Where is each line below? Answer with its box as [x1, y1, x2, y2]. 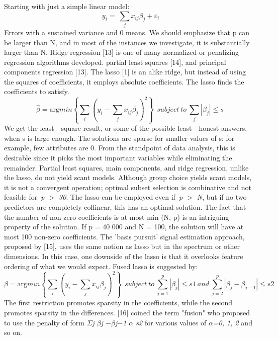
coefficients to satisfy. [4, 86, 69, 97]
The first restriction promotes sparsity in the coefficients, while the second [4, 297, 233, 308]
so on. [4, 327, 22, 337]
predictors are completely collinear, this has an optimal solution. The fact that [4, 202, 246, 212]
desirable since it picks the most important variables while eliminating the [4, 152, 232, 163]
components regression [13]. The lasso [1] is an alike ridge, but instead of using [4, 66, 246, 77]
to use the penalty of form [4, 317, 84, 327]
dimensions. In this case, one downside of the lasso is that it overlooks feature [4, 251, 243, 262]
